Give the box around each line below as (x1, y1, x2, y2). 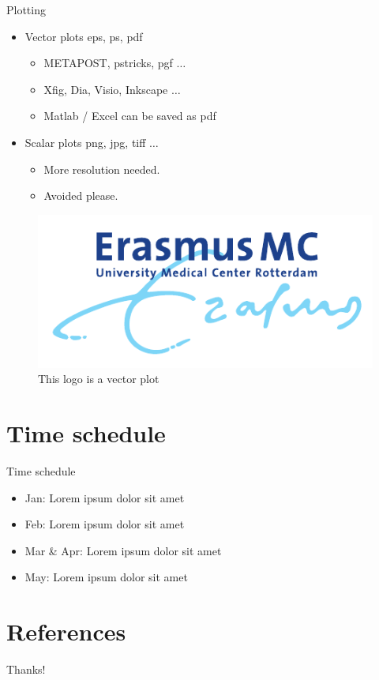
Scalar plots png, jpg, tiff (24, 133, 146, 150)
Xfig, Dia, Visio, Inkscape (43, 81, 168, 97)
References (6, 615, 126, 648)
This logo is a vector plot (38, 370, 159, 387)
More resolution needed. (43, 160, 160, 177)
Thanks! (6, 661, 46, 677)
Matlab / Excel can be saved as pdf (43, 107, 216, 124)
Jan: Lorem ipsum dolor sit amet (24, 489, 185, 505)
